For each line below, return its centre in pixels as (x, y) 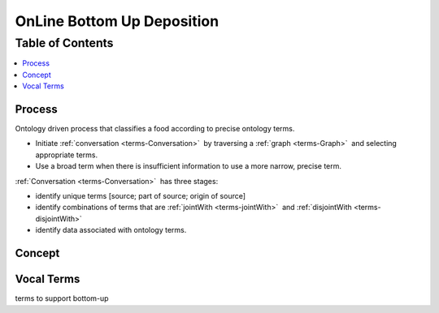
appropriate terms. (66, 155)
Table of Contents (64, 43)
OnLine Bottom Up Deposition (117, 21)
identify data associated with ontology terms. (111, 230)
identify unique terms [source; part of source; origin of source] (141, 196)
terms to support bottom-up (62, 298)
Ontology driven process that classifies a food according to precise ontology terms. (155, 129)
